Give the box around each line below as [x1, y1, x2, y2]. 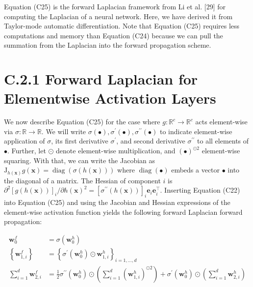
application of [4, 136, 45, 146]
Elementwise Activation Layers [4, 88, 216, 108]
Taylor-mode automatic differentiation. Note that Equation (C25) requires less [4, 21, 240, 31]
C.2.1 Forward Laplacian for [4, 69, 198, 89]
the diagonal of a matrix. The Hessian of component [4, 175, 161, 185]
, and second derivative [116, 136, 185, 146]
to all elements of [197, 136, 249, 146]
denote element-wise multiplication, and [56, 145, 176, 156]
